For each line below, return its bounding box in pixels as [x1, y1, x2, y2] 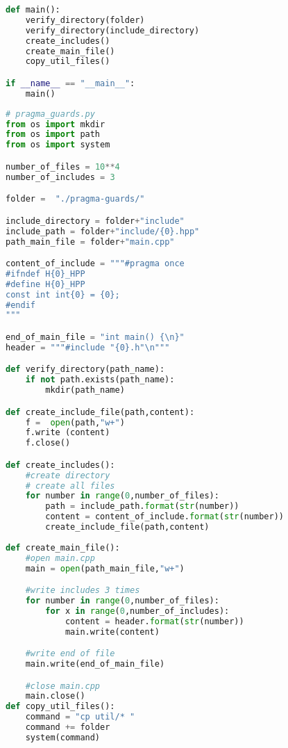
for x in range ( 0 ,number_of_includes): [45, 605, 230, 616]
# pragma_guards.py [6, 108, 95, 119]
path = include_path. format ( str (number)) [45, 501, 239, 512]
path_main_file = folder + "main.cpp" [6, 236, 175, 247]
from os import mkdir [6, 119, 105, 129]
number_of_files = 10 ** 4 [6, 161, 120, 172]
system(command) [25, 732, 101, 742]
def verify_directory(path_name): [6, 364, 165, 375]
